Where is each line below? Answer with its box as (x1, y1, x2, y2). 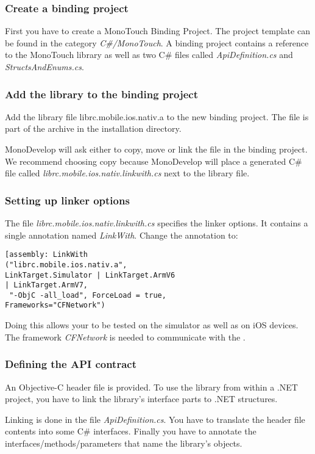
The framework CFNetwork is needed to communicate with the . (5, 330, 246, 343)
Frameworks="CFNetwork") (5, 301, 105, 310)
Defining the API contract (5, 356, 137, 372)
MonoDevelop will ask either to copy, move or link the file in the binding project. (5, 143, 308, 155)
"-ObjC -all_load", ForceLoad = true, (9, 290, 166, 300)
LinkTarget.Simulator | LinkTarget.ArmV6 (5, 270, 175, 279)
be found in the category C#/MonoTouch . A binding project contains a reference (5, 36, 309, 49)
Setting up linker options (5, 192, 130, 207)
